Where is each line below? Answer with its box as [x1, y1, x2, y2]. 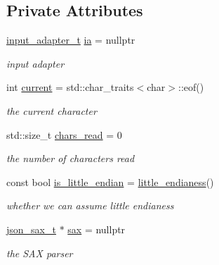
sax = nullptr [67, 221, 126, 236]
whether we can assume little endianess [6, 198, 174, 213]
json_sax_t [6, 221, 56, 236]
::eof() [178, 80, 204, 94]
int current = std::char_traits [6, 80, 134, 94]
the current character [6, 103, 97, 118]
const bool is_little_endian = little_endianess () [6, 174, 214, 189]
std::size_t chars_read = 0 [6, 127, 122, 142]
